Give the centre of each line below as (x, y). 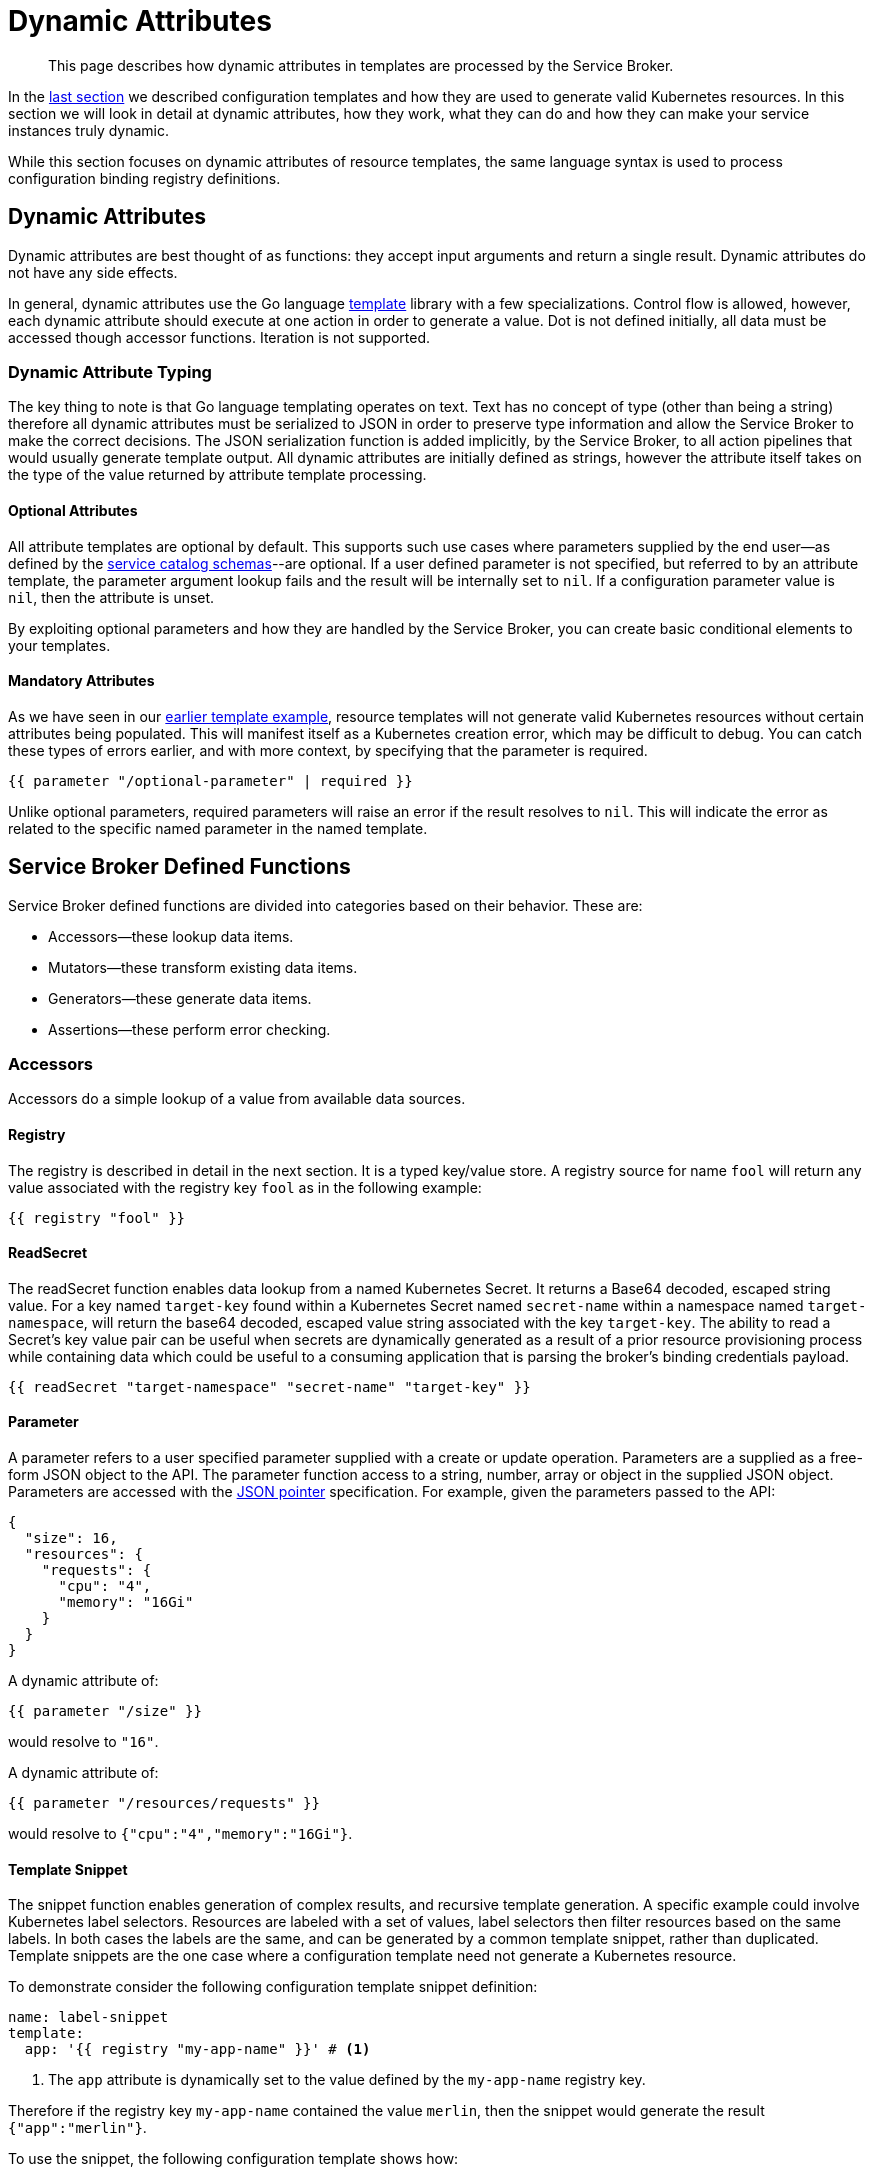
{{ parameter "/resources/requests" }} (164, 1803)
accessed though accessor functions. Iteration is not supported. (219, 337)
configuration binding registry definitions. (144, 178)
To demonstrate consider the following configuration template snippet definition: (273, 1987)
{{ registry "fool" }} (97, 1217)
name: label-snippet (88, 2017)
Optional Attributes (73, 510)
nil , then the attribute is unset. (111, 597)
